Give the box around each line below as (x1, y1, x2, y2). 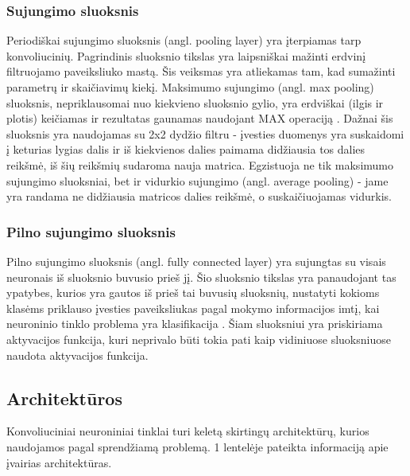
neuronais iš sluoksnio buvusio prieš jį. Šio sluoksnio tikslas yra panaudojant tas (6, 268, 396, 285)
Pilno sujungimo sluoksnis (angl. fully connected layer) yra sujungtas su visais (6, 252, 386, 269)
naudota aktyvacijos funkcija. (6, 346, 149, 363)
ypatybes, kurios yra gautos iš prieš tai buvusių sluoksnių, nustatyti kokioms (6, 284, 380, 301)
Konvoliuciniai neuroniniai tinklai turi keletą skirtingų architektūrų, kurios (6, 423, 369, 439)
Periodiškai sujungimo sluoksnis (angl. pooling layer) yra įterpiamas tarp (6, 32, 362, 49)
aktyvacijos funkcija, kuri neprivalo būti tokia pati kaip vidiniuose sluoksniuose (6, 330, 391, 347)
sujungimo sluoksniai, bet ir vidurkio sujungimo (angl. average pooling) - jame (6, 172, 389, 189)
